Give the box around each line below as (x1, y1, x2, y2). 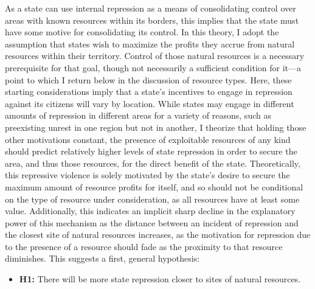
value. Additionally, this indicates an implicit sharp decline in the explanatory (5, 204, 296, 217)
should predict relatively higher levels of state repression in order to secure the (5, 145, 297, 158)
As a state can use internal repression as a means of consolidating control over (5, 2, 296, 14)
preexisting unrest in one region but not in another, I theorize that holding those (5, 120, 306, 133)
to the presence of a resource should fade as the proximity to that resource (5, 240, 283, 252)
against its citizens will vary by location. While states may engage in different (5, 97, 294, 110)
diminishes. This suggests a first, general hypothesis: (5, 252, 200, 265)
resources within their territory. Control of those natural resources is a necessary (5, 49, 305, 62)
